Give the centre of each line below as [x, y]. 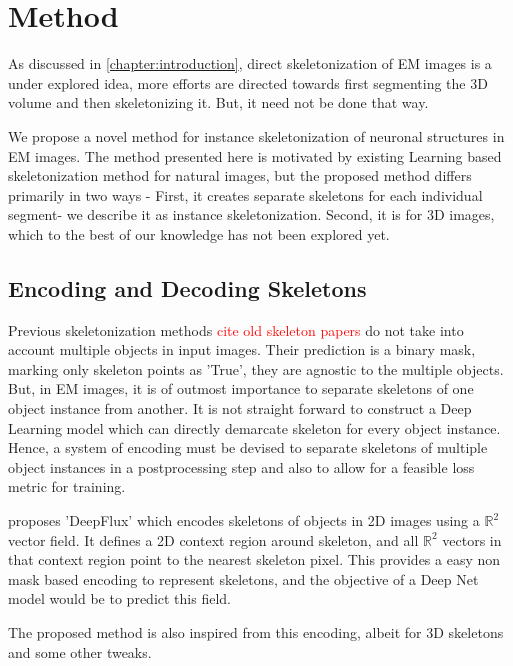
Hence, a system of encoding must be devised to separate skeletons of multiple [248, 447]
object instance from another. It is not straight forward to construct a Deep [240, 408]
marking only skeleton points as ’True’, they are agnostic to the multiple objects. [256, 368]
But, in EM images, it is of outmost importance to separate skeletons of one [241, 388]
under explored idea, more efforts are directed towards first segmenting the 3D [248, 82]
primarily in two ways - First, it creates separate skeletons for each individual [245, 194]
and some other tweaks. [80, 651]
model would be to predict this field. [119, 598]
